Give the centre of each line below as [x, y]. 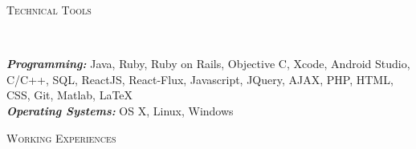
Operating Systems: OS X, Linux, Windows [120, 110]
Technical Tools [49, 10]
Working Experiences [61, 137]
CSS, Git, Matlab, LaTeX [70, 95]
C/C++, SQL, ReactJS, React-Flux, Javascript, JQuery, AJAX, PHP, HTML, [200, 79]
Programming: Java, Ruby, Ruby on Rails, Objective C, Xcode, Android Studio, [208, 64]
